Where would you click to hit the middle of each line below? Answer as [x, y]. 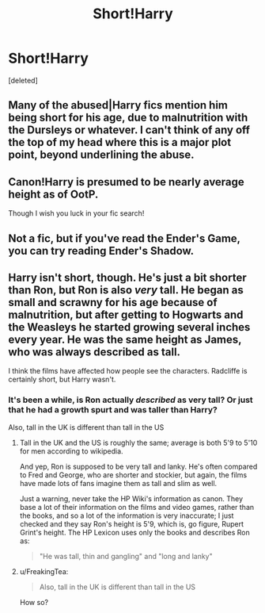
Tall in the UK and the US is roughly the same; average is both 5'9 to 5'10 [138, 443]
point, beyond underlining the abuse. [102, 155]
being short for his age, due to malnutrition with [128, 118]
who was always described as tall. [94, 352]
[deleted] [23, 80]
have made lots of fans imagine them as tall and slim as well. [118, 483]
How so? [34, 602]
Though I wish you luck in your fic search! [76, 213]
